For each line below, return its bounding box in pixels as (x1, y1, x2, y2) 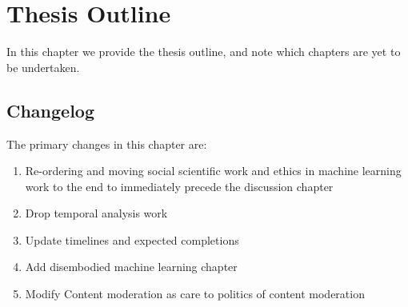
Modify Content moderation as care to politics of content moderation (25, 285, 365, 302)
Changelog (6, 98, 95, 122)
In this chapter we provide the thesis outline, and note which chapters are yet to (6, 43, 401, 60)
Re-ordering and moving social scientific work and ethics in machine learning (25, 162, 402, 179)
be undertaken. (6, 58, 80, 75)
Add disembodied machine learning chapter (25, 258, 238, 275)
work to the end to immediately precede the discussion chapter (25, 177, 334, 194)
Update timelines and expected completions (25, 231, 239, 248)
